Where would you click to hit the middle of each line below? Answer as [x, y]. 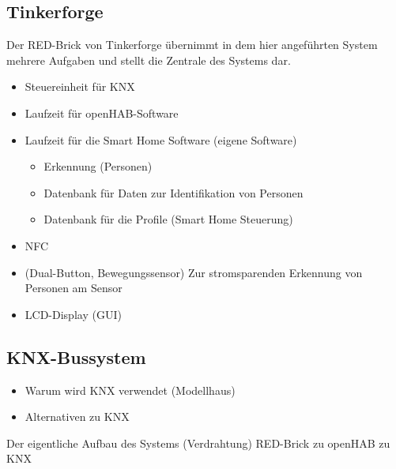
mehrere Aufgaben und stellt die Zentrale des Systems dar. [149, 60]
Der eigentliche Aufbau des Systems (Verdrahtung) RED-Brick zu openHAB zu [198, 443]
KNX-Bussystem [76, 356]
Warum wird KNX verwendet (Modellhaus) [130, 390]
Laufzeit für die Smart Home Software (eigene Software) [161, 139]
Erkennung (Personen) [98, 166]
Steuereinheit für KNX [80, 86]
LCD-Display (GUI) [73, 314]
